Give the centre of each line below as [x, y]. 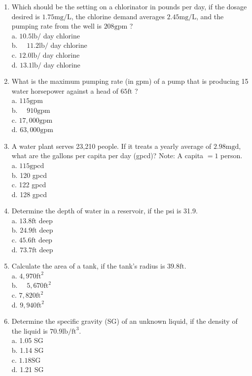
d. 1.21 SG [28, 369]
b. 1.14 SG [28, 350]
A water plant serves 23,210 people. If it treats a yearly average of [111, 146]
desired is [26, 16]
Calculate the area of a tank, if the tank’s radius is [88, 266]
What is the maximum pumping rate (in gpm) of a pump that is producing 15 [130, 81]
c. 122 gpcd [29, 185]
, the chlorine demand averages [118, 16]
